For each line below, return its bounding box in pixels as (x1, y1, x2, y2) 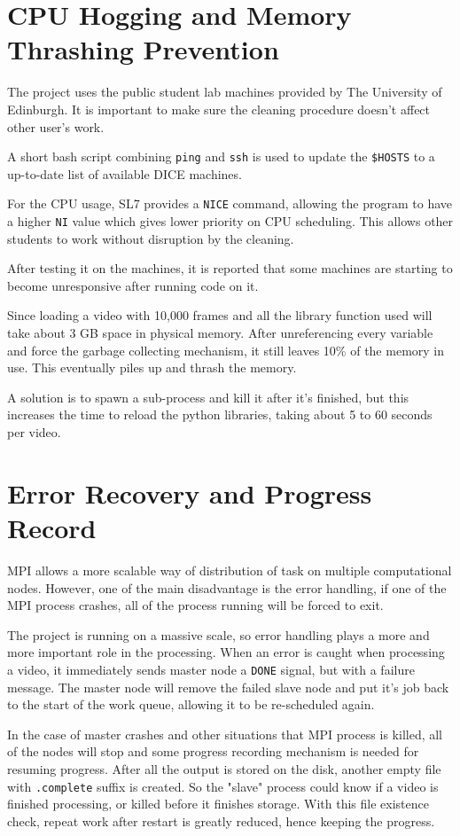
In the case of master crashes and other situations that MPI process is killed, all (7, 724, 443, 743)
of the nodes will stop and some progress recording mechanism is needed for (7, 742, 419, 761)
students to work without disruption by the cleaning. (7, 229, 294, 247)
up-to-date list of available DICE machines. (7, 164, 242, 183)
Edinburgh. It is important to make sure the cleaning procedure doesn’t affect (7, 99, 431, 118)
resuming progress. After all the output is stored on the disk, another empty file (7, 759, 441, 777)
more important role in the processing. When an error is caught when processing (7, 643, 445, 661)
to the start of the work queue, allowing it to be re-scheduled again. (7, 695, 375, 714)
